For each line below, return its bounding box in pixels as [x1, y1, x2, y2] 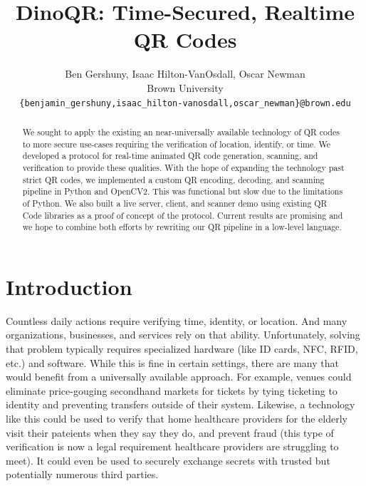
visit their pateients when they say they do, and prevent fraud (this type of [6, 425, 334, 440]
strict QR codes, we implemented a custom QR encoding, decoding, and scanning [22, 173, 325, 185]
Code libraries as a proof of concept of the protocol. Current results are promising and [22, 209, 343, 221]
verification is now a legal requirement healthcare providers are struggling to [6, 439, 339, 454]
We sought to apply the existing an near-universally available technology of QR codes [22, 125, 340, 138]
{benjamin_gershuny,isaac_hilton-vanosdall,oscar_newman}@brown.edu [19, 98, 351, 108]
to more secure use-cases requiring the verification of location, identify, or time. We [22, 138, 330, 150]
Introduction [6, 272, 132, 301]
